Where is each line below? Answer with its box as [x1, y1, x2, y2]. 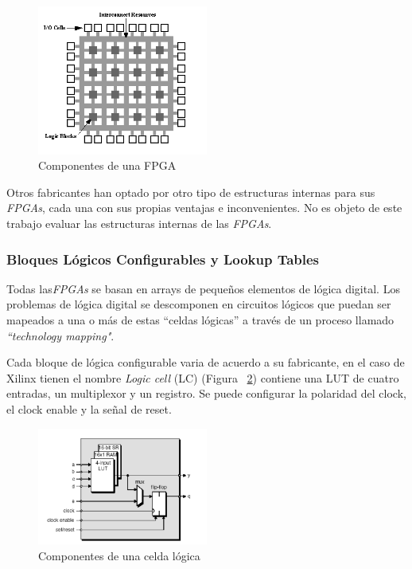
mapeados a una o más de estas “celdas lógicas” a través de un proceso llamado [6, 312, 395, 328]
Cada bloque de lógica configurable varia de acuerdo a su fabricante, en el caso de [6, 354, 405, 371]
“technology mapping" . [6, 327, 115, 343]
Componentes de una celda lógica [38, 547, 200, 563]
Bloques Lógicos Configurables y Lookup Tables [6, 249, 320, 269]
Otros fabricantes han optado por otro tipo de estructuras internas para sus [6, 183, 375, 200]
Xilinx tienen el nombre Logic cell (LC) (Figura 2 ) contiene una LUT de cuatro [6, 369, 399, 386]
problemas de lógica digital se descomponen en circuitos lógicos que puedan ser [6, 296, 391, 312]
